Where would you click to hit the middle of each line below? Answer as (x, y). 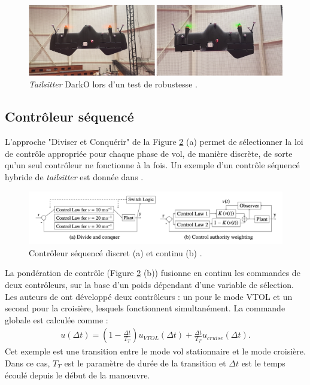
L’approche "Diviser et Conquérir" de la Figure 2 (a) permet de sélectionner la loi (154, 142)
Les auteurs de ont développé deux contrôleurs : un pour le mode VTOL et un (149, 296)
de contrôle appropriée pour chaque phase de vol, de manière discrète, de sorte (149, 153)
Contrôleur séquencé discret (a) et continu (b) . (116, 252)
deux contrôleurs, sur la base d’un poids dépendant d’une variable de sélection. (149, 284)
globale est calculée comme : (57, 319)
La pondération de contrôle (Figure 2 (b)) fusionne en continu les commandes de (153, 273)
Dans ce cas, (28, 363)
